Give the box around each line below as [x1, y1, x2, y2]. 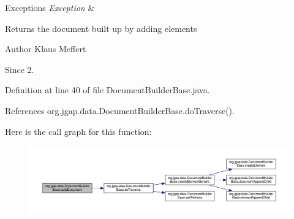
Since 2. [5, 63, 34, 75]
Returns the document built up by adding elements [5, 21, 197, 34]
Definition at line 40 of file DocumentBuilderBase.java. [5, 83, 210, 96]
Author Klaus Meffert [5, 42, 86, 55]
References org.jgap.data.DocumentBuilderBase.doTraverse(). [5, 104, 235, 117]
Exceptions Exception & [5, 1, 95, 13]
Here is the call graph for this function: [5, 125, 152, 137]
